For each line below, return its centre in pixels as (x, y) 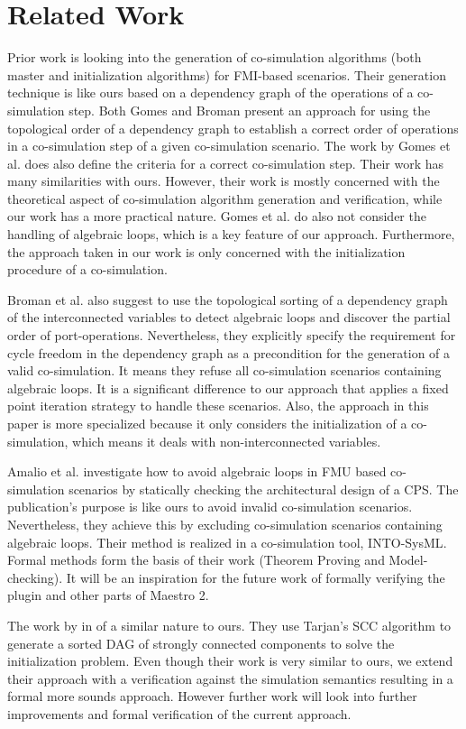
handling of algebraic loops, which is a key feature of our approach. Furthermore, (231, 234)
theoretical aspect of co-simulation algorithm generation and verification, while (225, 198)
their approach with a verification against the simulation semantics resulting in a (230, 678)
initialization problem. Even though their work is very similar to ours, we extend (230, 661)
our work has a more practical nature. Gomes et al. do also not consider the (217, 216)
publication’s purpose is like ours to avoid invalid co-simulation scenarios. (210, 507)
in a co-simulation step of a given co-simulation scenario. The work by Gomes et (229, 146)
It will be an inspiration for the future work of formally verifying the (256, 577)
